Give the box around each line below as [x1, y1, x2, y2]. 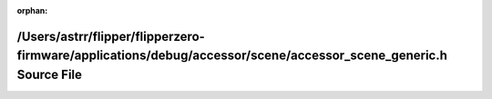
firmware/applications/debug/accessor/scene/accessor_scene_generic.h [16, 48, 448, 64]
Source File [16, 67, 82, 82]
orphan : [16, 5, 48, 15]
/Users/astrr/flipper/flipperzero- [16, 28, 205, 45]
